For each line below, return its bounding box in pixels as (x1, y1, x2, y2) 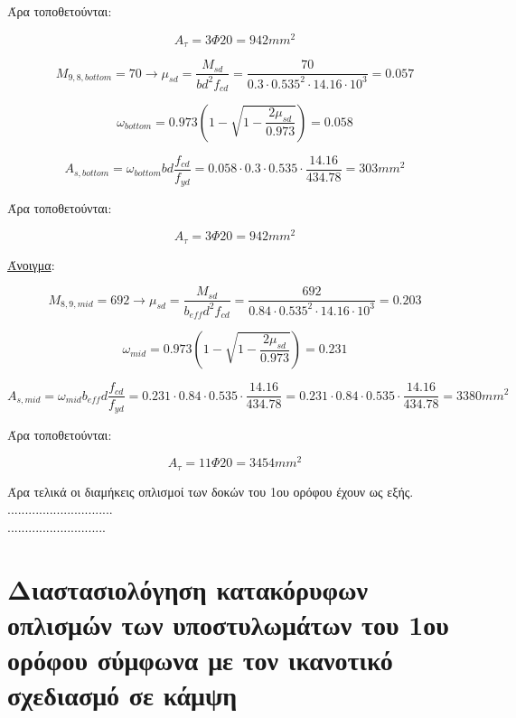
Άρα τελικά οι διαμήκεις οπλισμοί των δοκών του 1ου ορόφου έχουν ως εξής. (7, 481, 414, 500)
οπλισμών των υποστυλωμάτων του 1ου (7, 605, 449, 642)
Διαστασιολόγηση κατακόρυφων (7, 570, 369, 607)
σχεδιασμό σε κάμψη (7, 676, 238, 713)
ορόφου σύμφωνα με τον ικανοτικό (7, 641, 393, 678)
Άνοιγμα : (7, 255, 55, 274)
